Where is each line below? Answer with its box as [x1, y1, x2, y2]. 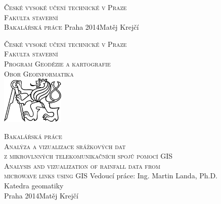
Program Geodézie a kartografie [4, 58, 111, 69]
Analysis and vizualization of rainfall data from [4, 160, 160, 171]
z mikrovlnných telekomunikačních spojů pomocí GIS [4, 151, 172, 161]
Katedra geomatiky [4, 180, 64, 190]
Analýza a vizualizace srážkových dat [4, 141, 126, 151]
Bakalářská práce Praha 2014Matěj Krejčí [4, 22, 139, 32]
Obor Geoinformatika [4, 68, 74, 79]
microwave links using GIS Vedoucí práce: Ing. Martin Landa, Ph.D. [4, 170, 217, 181]
